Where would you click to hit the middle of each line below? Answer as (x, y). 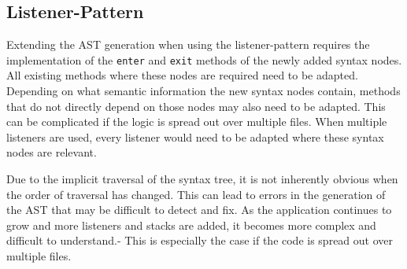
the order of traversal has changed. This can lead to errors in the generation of (196, 194)
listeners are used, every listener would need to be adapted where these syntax (195, 136)
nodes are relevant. (52, 152)
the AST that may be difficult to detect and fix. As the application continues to (199, 210)
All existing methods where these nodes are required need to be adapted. (182, 75)
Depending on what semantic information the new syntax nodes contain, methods (203, 91)
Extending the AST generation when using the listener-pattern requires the (188, 44)
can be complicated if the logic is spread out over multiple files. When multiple (197, 122)
